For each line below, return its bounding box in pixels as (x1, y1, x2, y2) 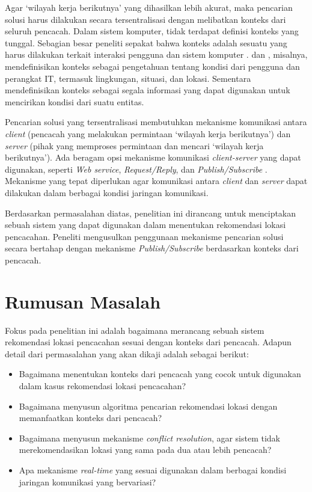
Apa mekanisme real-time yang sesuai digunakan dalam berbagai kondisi (19, 463, 287, 476)
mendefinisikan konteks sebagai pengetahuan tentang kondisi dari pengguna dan (5, 60, 300, 72)
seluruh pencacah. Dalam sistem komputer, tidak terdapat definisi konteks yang (5, 25, 299, 37)
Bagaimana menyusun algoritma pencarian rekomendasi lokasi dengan (19, 399, 278, 412)
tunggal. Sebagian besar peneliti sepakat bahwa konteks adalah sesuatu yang (5, 36, 287, 49)
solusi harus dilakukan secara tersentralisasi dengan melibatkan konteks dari (5, 13, 286, 25)
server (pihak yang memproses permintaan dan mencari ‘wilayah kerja (5, 139, 264, 152)
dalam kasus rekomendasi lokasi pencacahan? (19, 379, 186, 392)
